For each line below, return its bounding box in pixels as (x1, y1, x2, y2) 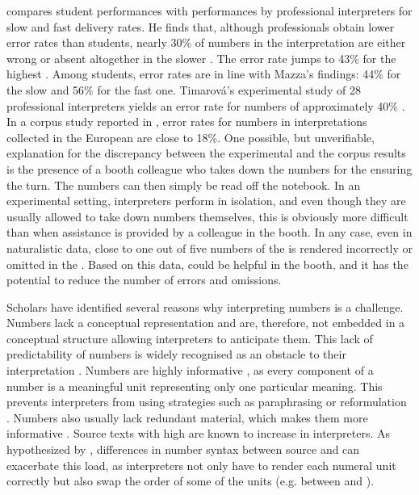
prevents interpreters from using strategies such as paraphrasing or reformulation (6, 393, 407, 410)
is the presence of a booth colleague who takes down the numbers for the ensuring (6, 160, 413, 177)
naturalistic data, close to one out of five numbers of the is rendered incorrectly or (6, 239, 413, 256)
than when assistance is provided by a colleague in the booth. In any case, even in (6, 224, 413, 241)
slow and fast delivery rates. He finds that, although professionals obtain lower (6, 18, 395, 35)
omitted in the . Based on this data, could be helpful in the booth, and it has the (6, 255, 409, 272)
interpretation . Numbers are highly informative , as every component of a (6, 362, 374, 379)
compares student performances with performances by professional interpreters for (6, 2, 413, 19)
